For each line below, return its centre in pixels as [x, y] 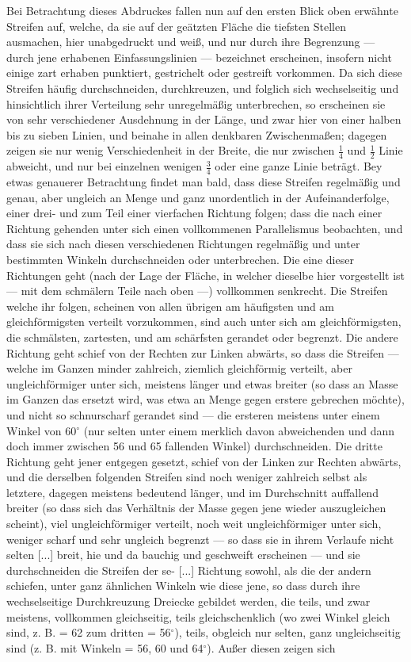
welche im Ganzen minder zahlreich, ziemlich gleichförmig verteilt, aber [179, 368]
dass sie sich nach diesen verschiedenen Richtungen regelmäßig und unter [183, 244]
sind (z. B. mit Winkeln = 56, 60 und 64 [105, 647]
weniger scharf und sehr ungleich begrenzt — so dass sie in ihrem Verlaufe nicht [200, 539]
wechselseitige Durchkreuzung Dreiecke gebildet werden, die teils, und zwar [188, 601]
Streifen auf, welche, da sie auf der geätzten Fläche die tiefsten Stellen [176, 26]
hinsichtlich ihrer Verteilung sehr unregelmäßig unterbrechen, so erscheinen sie [196, 103]
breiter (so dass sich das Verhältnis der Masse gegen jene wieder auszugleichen [196, 508]
